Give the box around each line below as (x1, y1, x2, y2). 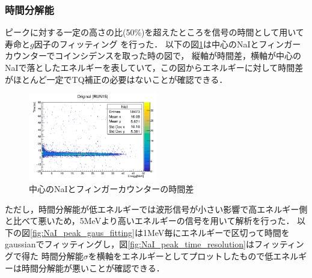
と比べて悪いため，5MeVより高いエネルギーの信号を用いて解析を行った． (5, 214, 295, 227)
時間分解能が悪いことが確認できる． (21, 261, 165, 274)
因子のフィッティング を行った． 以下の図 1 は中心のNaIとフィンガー (34, 37, 301, 50)
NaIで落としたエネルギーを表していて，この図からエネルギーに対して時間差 (5, 61, 304, 73)
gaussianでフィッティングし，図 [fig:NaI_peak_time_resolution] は (5, 238, 254, 250)
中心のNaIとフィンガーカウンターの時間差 (29, 183, 194, 195)
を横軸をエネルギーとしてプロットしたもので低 (88, 250, 274, 262)
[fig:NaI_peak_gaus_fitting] (30, 226, 135, 238)
